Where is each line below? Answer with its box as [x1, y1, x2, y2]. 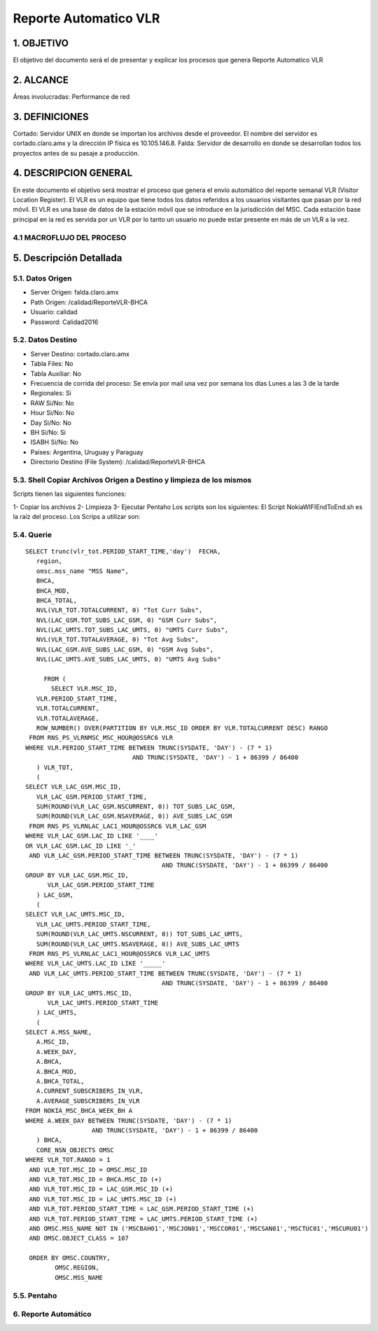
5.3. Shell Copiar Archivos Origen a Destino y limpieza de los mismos [13, 475, 252, 485]
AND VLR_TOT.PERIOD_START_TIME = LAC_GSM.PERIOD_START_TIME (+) [29, 1205, 255, 1213]
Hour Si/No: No [30, 409, 75, 417]
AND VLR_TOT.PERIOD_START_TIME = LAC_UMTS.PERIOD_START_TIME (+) [29, 1215, 258, 1223]
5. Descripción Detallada [13, 252, 122, 264]
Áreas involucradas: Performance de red [13, 92, 130, 101]
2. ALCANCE [13, 74, 69, 86]
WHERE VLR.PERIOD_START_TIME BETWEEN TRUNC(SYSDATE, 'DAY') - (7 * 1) [25, 743, 273, 752]
